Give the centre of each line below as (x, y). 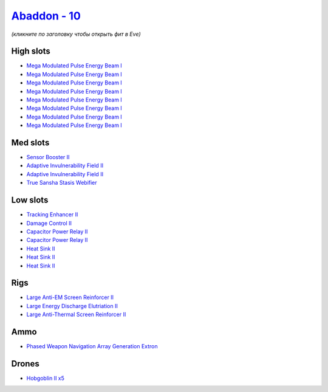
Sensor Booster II (48, 157)
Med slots (30, 143)
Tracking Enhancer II (52, 215)
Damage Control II (49, 223)
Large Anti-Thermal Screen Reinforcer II (76, 315)
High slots (31, 51)
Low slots (30, 200)
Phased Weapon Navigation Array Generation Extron (92, 346)
